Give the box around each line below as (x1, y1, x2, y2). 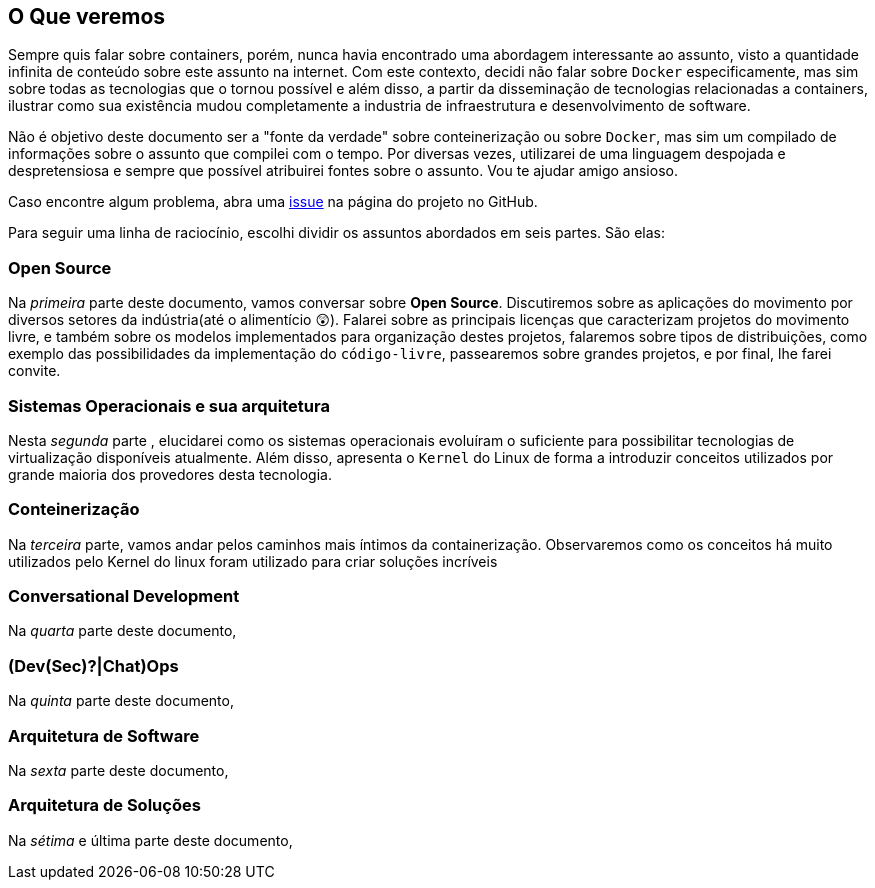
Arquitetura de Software (8, 725, 200, 746)
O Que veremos (8, 4, 166, 29)
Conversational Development (8, 586, 240, 607)
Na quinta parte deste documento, (8, 692, 234, 710)
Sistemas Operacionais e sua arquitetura (8, 395, 330, 416)
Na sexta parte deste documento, (8, 761, 229, 779)
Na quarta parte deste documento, (8, 622, 237, 640)
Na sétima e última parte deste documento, (8, 831, 293, 849)
